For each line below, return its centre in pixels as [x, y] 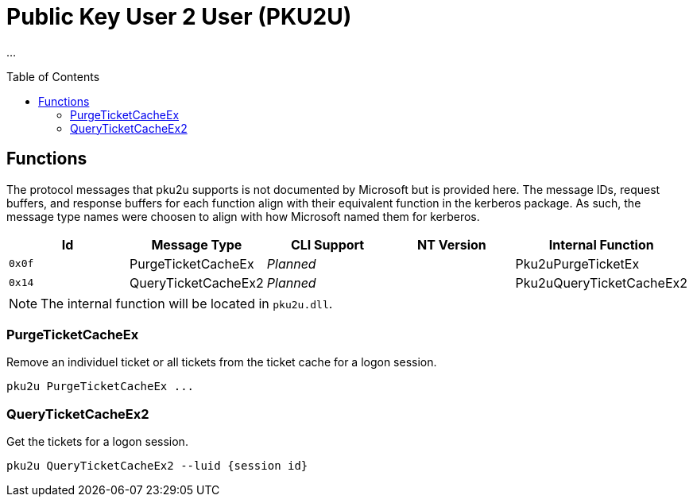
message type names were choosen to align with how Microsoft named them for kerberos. [243, 216]
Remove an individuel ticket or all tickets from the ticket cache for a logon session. [222, 362]
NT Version [452, 244]
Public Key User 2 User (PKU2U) [179, 17]
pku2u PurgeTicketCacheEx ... [101, 387]
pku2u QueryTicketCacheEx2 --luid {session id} [157, 466]
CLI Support [327, 244]
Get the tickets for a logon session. [97, 442]
